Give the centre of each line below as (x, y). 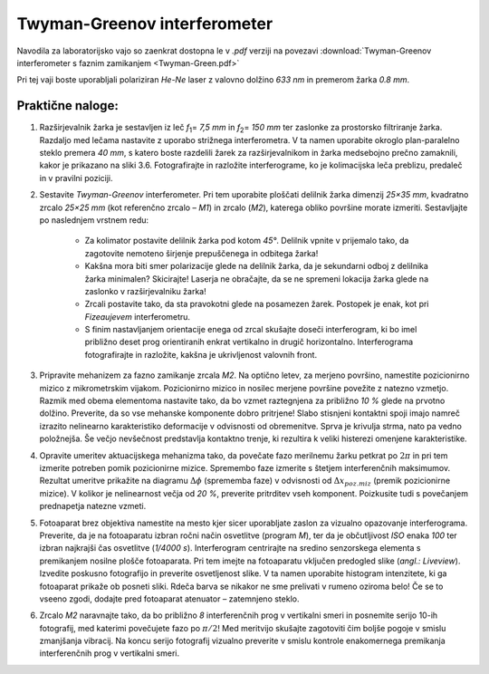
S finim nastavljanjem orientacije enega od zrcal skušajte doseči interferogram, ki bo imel (251, 330)
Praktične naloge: (68, 106)
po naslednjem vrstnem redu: (94, 220)
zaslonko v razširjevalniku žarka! (146, 291)
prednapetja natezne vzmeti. (93, 506)
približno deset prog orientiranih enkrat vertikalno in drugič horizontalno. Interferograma (249, 342)
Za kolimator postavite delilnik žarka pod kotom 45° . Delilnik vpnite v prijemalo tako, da (247, 241)
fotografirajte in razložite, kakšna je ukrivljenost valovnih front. (201, 354)
